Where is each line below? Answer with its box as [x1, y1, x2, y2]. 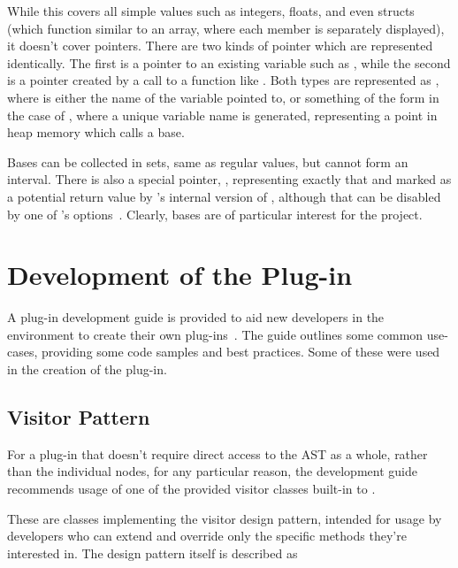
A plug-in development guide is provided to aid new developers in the [7, 308, 385, 326]
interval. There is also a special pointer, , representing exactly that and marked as [7, 170, 452, 188]
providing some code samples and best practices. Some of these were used [42, 342, 440, 361]
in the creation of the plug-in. [7, 360, 167, 379]
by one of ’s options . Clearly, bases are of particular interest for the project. [7, 204, 423, 223]
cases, [7, 342, 38, 361]
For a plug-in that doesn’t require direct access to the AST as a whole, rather [7, 444, 428, 463]
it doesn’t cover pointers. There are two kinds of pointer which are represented [7, 36, 433, 55]
